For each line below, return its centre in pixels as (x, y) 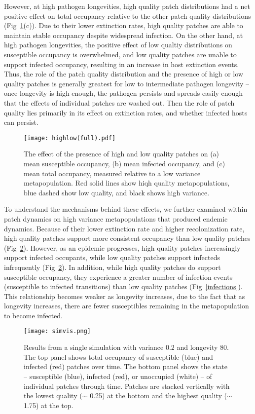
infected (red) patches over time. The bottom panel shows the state (126, 366)
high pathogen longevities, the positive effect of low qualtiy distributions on (118, 45)
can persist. (21, 122)
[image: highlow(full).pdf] (70, 138)
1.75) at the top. (49, 405)
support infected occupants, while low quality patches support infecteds (112, 257)
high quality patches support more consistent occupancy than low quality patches (127, 238)
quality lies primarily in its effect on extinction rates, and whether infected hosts (126, 112)
